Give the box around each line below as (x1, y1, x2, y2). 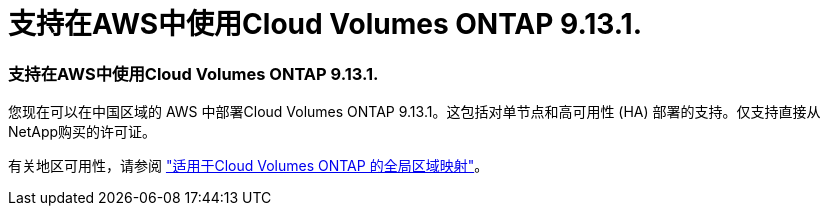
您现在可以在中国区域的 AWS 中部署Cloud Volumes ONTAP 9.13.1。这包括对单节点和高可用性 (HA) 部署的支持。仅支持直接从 (8, 103, 821, 121)
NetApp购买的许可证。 (8, 123, 157, 141)
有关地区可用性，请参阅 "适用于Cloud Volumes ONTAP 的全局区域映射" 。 (8, 157, 489, 175)
